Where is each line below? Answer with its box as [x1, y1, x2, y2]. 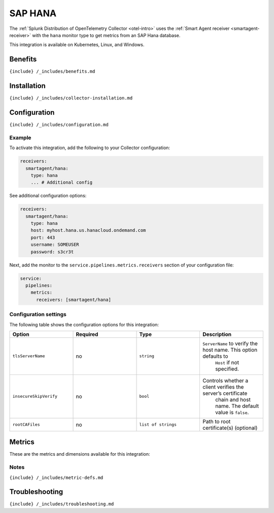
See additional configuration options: [9, 193, 87, 199]
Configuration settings [9, 311, 67, 318]
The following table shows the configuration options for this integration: [9, 321, 159, 327]
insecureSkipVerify [12, 394, 58, 399]
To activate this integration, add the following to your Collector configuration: [9, 145, 170, 151]
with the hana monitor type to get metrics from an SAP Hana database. [32, 32, 181, 38]
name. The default [215, 402, 259, 409]
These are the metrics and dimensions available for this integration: [9, 451, 150, 457]
